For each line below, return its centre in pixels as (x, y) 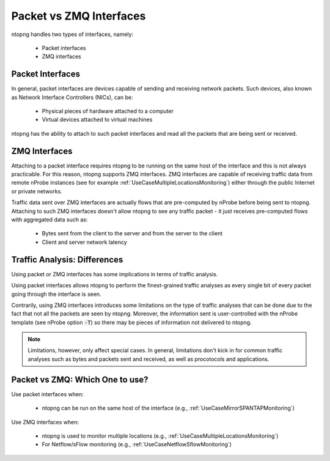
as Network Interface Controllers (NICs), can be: (72, 97)
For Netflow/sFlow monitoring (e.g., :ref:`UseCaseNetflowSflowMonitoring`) (137, 444)
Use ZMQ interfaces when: (45, 422)
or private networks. (37, 191)
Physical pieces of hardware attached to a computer (108, 111)
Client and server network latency (85, 242)
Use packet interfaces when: (47, 394)
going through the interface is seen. (56, 294)
